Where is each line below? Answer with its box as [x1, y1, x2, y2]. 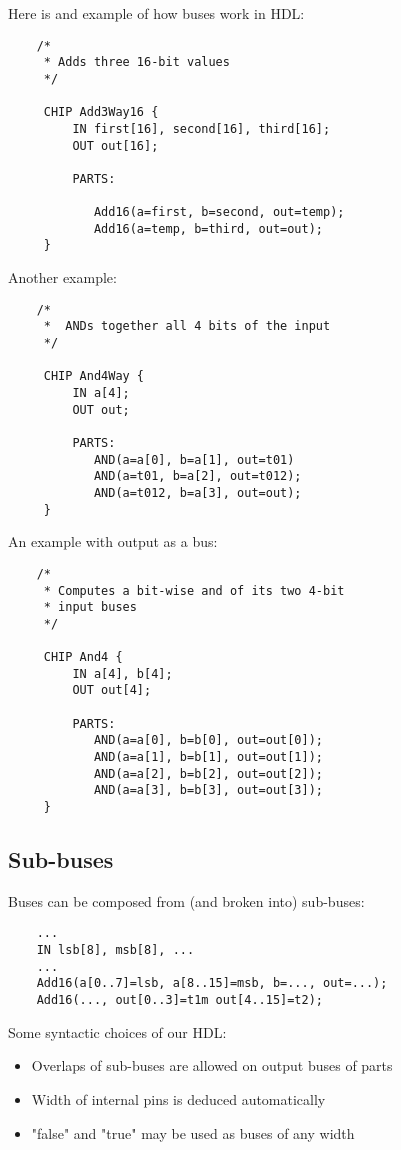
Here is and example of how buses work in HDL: [8, 3, 305, 23]
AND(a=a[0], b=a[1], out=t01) [93, 452, 295, 467]
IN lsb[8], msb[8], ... [36, 943, 195, 958]
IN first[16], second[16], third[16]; [72, 121, 331, 136]
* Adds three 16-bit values [43, 55, 230, 70]
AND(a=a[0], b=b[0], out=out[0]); [93, 733, 323, 748]
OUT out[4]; [72, 683, 152, 698]
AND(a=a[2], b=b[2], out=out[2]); [93, 766, 323, 781]
